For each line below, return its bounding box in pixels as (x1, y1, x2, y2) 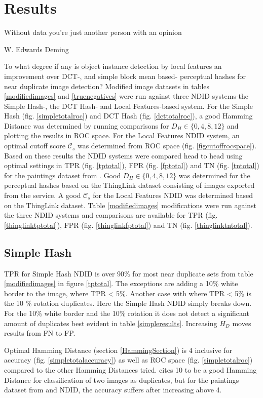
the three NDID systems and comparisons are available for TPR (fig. (4, 210, 218, 220)
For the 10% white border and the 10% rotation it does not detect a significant (4, 307, 249, 318)
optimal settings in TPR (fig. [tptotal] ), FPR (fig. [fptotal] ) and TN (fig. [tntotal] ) (4, 160, 259, 171)
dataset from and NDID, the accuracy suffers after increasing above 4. (4, 384, 222, 395)
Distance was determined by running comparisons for (4, 120, 169, 131)
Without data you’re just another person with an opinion (4, 27, 182, 37)
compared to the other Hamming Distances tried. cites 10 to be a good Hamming (4, 364, 257, 375)
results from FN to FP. (4, 328, 76, 338)
